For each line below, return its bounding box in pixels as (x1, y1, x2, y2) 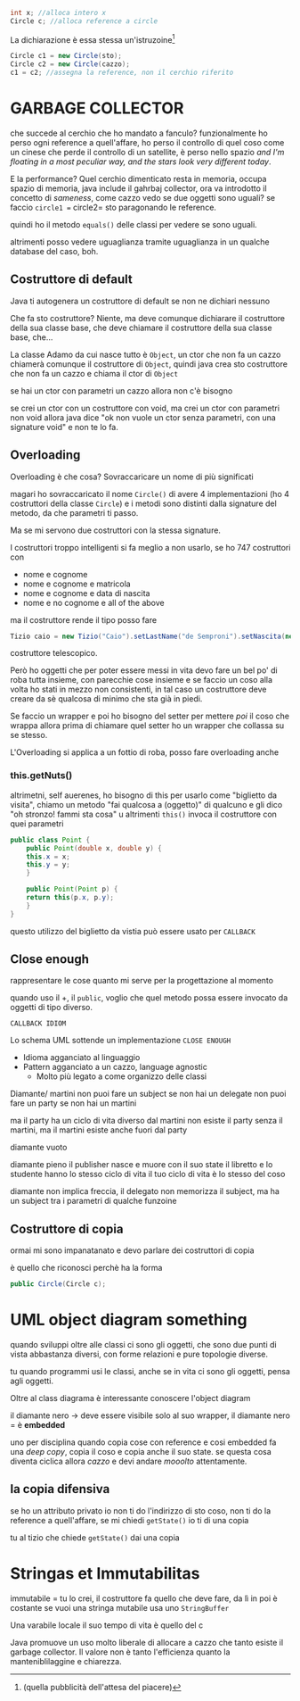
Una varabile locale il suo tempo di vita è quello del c (10, 1620, 204, 1630)
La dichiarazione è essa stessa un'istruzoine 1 (10, 32, 175, 45)
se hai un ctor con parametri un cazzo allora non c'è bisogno (10, 385, 233, 396)
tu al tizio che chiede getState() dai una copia (10, 1531, 181, 1543)
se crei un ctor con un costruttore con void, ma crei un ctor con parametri (10, 402, 280, 413)
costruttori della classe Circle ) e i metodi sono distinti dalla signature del (10, 498, 277, 509)
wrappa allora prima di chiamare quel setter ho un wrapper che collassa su (10, 720, 285, 731)
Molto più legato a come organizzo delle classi (36, 1071, 207, 1082)
